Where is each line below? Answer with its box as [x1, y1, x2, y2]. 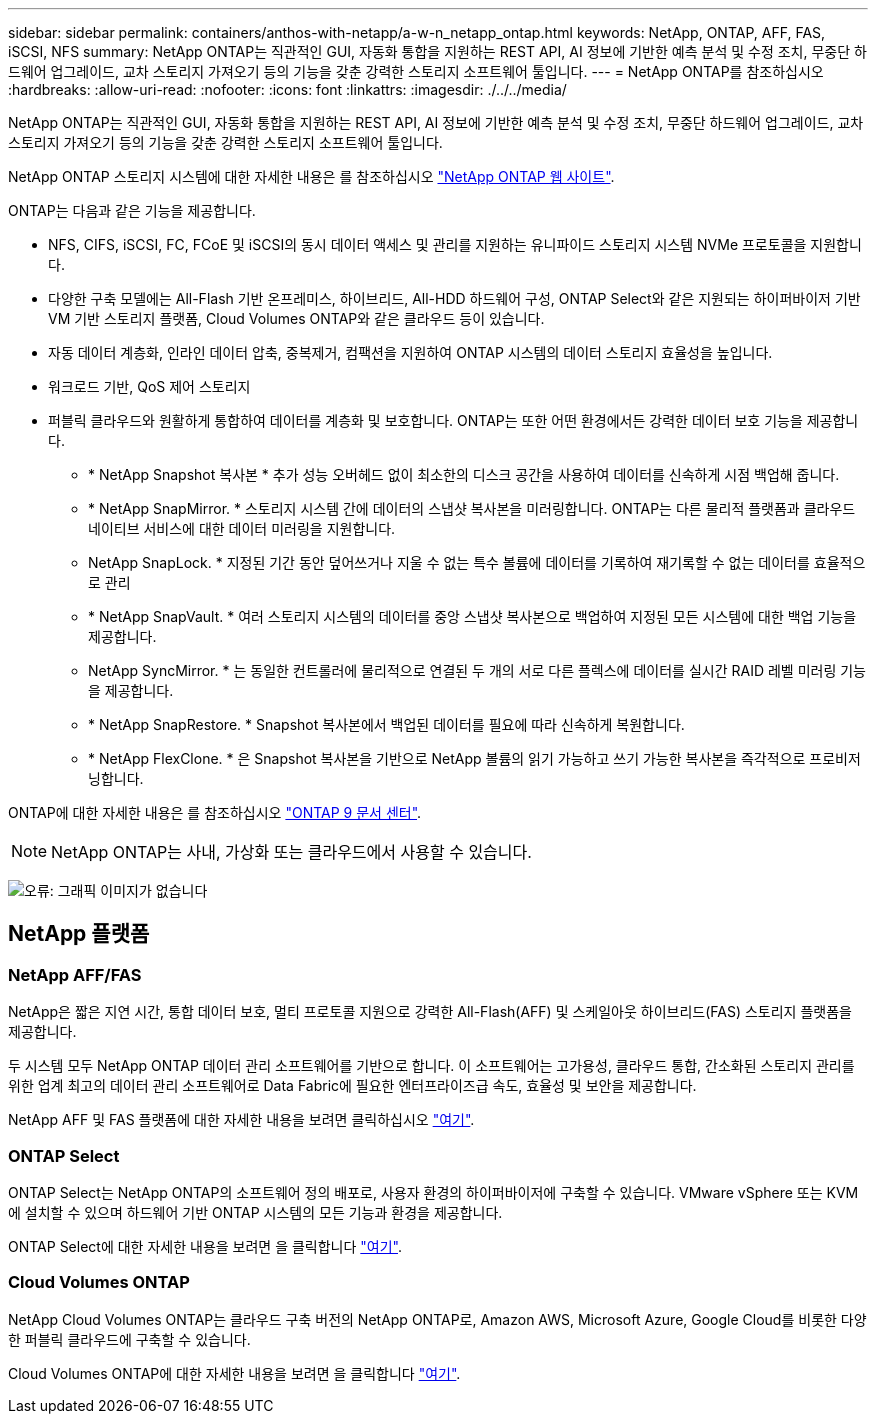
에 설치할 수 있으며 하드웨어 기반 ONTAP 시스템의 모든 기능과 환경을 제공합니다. [8, 1203, 503, 1221]
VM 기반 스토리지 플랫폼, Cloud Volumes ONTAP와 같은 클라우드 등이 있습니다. [48, 310, 545, 327]
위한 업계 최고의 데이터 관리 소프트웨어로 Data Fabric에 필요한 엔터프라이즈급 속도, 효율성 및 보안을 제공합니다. [8, 1077, 697, 1095]
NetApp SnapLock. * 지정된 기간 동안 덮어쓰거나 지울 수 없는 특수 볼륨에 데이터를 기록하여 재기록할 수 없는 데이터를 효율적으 [88, 554, 866, 571]
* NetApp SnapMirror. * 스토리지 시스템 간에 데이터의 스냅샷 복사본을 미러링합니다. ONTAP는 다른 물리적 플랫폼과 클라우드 [88, 500, 856, 517]
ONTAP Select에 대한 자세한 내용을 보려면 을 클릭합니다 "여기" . [8, 1237, 403, 1255]
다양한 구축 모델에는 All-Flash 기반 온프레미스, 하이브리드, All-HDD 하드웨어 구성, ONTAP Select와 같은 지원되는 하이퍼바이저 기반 [48, 290, 861, 307]
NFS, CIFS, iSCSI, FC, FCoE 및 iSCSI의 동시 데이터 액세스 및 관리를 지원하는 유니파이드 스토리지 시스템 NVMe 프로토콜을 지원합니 [48, 236, 862, 253]
